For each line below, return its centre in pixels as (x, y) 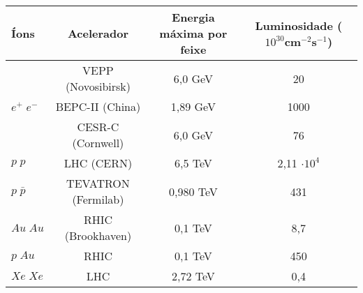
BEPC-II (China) (98, 106)
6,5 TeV (193, 163)
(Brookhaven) (98, 235)
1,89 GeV (193, 106)
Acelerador (98, 33)
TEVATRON (98, 183)
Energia (193, 17)
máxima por (193, 33)
